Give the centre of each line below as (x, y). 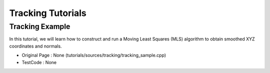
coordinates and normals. (35, 46)
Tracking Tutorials (48, 13)
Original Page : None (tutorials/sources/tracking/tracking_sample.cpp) (94, 55)
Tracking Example (40, 26)
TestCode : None (39, 62)
